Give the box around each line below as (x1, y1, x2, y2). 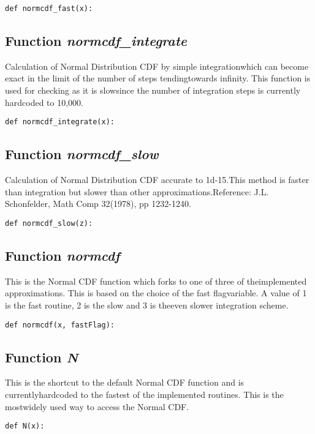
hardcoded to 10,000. (5, 95, 84, 108)
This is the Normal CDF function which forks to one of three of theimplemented (5, 274, 307, 287)
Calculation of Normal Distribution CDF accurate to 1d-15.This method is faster (5, 173, 309, 186)
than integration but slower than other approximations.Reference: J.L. (5, 185, 269, 198)
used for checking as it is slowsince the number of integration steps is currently (5, 84, 301, 97)
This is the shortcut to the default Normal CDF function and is (5, 376, 245, 389)
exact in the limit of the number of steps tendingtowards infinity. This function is (5, 72, 311, 84)
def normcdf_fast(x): (5, 4, 93, 13)
